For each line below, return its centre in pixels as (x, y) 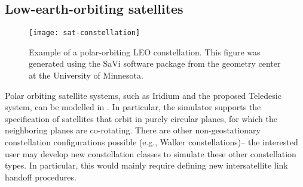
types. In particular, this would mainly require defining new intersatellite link (146, 165)
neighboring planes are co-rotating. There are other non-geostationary (133, 130)
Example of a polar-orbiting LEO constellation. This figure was (145, 52)
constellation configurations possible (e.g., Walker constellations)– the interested (151, 142)
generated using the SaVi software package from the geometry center (155, 63)
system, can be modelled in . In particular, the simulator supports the (133, 107)
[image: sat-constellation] (85, 33)
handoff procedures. (41, 177)
